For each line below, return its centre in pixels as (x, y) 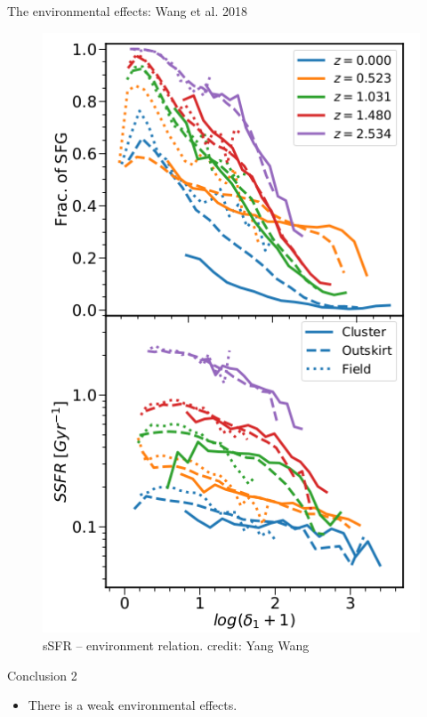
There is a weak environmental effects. (133, 705)
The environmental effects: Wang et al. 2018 (127, 11)
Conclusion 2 (42, 675)
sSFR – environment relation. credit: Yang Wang (176, 645)
